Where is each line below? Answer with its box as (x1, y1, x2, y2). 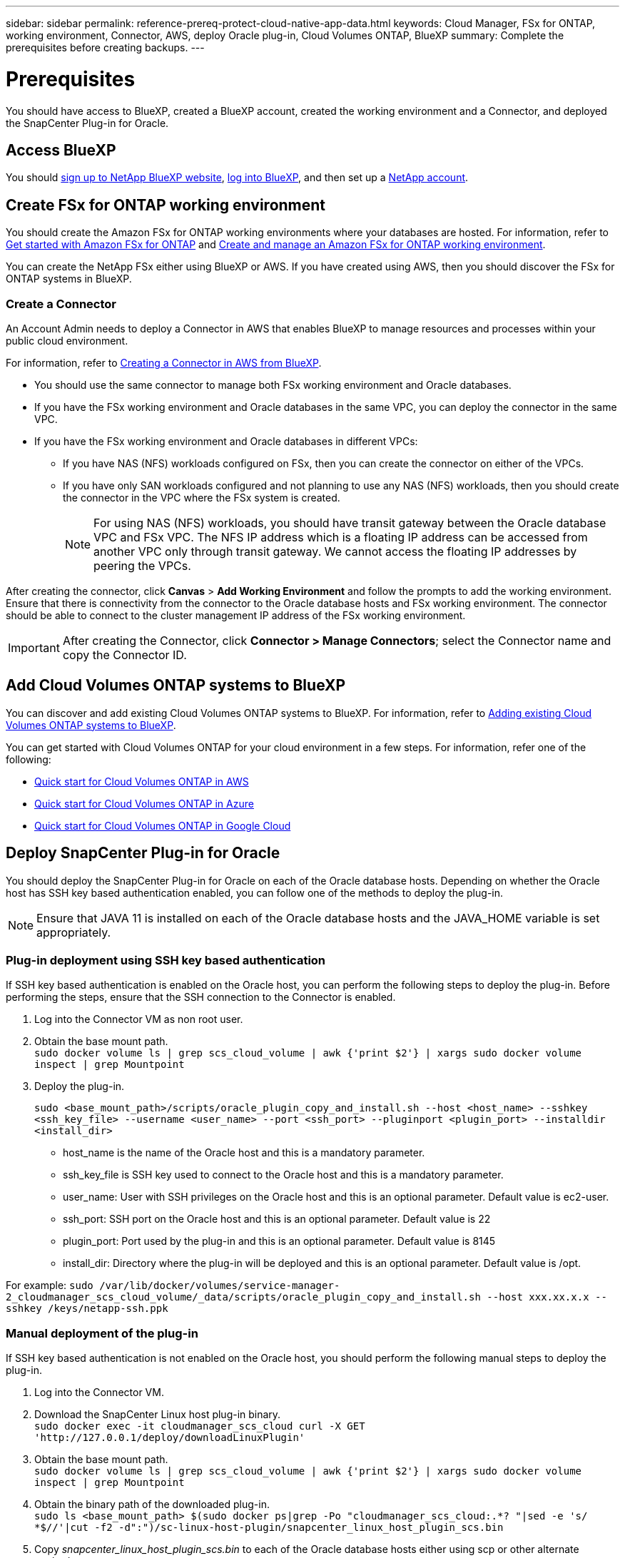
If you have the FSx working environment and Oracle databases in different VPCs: (34, 434, 418, 447)
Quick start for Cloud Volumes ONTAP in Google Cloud (34, 819, 291, 832)
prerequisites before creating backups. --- (6, 41, 205, 54)
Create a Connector (6, 296, 116, 311)
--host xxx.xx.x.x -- (487, 1291, 607, 1303)
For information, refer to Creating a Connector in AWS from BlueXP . (6, 356, 322, 369)
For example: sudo (6, 1279, 93, 1292)
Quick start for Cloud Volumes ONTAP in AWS (34, 775, 249, 788)
